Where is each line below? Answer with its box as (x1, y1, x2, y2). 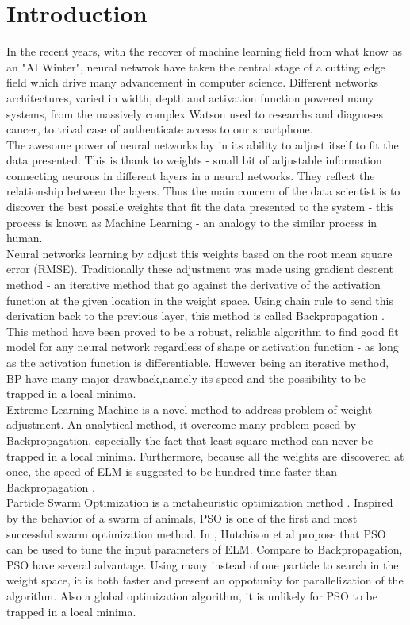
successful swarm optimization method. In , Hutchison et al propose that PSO (6, 525, 386, 542)
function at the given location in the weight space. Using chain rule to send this (6, 291, 394, 308)
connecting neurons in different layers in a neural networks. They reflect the (6, 167, 375, 183)
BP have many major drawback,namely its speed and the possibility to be (6, 369, 366, 386)
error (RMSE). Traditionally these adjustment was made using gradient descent (6, 260, 393, 277)
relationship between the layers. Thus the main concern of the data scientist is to (6, 183, 400, 199)
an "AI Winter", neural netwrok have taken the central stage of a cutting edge (6, 58, 385, 75)
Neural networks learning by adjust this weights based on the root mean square (6, 245, 393, 261)
